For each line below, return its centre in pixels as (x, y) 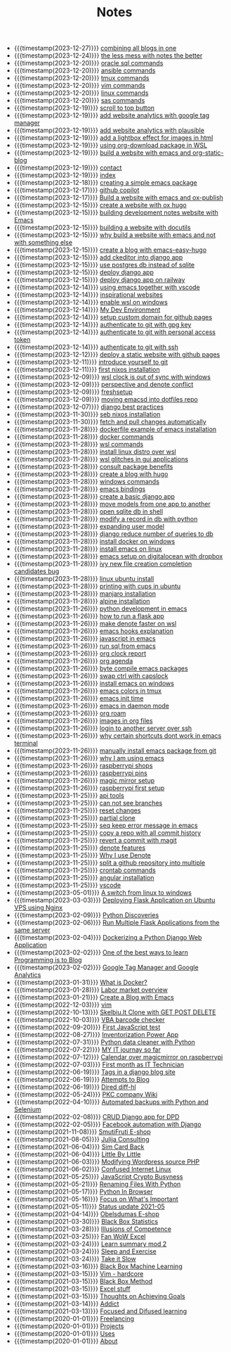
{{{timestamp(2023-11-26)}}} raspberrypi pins (80, 773)
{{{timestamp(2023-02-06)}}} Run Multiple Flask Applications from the (117, 923)
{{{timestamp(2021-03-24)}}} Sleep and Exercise (85, 1251)
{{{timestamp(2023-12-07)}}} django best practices (88, 407)
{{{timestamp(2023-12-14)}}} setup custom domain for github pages (113, 317)
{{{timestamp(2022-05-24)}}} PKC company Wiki (86, 1095)
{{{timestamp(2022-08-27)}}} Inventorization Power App (96, 1035)
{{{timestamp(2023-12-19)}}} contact (68, 168)
